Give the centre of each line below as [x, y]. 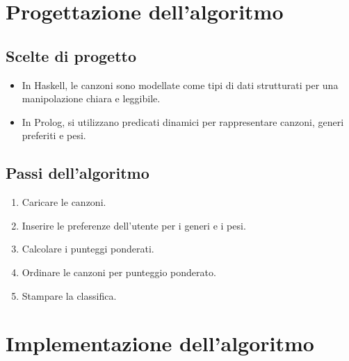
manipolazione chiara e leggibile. [91, 98]
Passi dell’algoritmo [78, 173]
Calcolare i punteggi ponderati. [88, 249]
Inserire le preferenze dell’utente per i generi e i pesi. [134, 225]
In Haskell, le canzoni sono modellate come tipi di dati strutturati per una [180, 85]
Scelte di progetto [71, 55]
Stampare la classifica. [69, 295]
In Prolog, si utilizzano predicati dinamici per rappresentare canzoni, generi [183, 121]
